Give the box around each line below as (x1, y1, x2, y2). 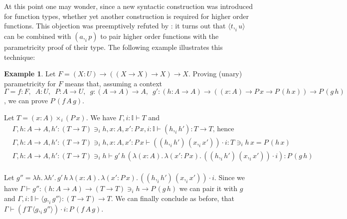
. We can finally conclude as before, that (111, 193, 234, 203)
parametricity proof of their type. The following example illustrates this (4, 41, 223, 52)
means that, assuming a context (65, 78, 162, 88)
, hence (212, 125, 234, 133)
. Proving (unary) (188, 68, 242, 79)
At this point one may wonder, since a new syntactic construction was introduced (4, 1, 253, 11)
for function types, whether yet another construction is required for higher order (4, 10, 249, 21)
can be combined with (4, 30, 71, 41)
